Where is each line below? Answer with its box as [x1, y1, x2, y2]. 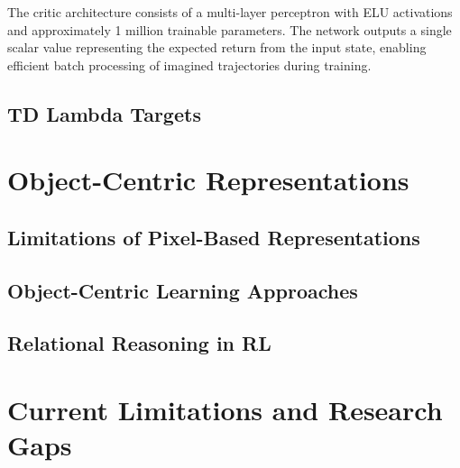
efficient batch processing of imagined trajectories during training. [7, 55, 372, 74]
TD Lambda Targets [7, 99, 201, 127]
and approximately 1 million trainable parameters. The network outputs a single [7, 20, 452, 39]
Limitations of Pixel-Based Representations [7, 223, 420, 251]
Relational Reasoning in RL [7, 329, 271, 357]
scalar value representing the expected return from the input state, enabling [7, 38, 427, 57]
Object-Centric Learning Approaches [7, 276, 358, 304]
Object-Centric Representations [7, 161, 409, 198]
